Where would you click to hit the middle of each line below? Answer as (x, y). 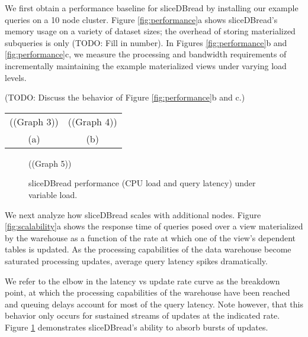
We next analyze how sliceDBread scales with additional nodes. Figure (133, 214)
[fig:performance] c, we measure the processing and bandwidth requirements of (146, 54)
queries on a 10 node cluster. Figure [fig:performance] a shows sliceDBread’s (141, 19)
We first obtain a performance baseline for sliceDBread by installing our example (152, 8)
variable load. (53, 194)
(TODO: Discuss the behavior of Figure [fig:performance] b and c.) (125, 97)
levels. (16, 77)
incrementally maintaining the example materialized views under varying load (146, 65)
